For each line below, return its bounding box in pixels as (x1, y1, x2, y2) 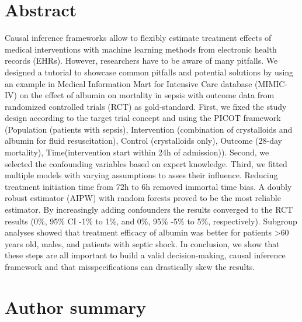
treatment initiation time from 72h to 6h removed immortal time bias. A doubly (5, 180, 292, 192)
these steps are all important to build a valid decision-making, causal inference (5, 249, 286, 261)
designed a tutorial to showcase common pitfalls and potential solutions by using (5, 65, 294, 78)
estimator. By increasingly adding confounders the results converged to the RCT (5, 203, 293, 216)
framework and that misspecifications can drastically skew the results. (5, 261, 255, 272)
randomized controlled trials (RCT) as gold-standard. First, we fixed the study (5, 100, 287, 112)
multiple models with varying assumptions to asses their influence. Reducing (5, 169, 278, 181)
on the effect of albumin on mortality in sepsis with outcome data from (19, 89, 275, 101)
